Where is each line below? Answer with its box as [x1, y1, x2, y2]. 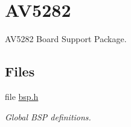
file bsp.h [5, 90, 39, 102]
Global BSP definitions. [5, 110, 91, 123]
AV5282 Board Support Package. [5, 33, 127, 45]
